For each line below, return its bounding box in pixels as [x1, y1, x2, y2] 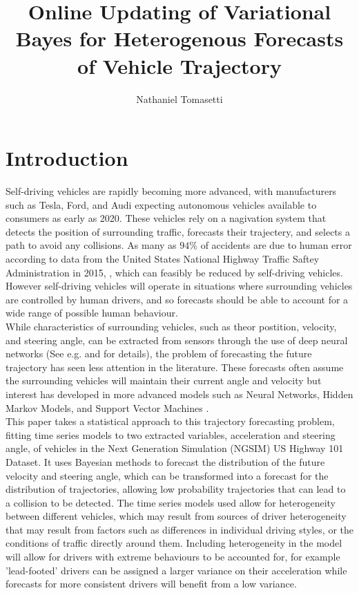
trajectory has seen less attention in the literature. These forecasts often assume [6, 359, 344, 374]
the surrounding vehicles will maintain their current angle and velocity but [6, 373, 322, 388]
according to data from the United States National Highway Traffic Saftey [6, 252, 320, 265]
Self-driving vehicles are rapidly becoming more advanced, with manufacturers [6, 184, 337, 198]
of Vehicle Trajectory [77, 51, 282, 79]
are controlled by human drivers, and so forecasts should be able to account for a [6, 292, 349, 306]
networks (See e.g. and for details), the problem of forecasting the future [6, 346, 312, 361]
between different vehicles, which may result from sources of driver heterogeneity [6, 509, 347, 523]
